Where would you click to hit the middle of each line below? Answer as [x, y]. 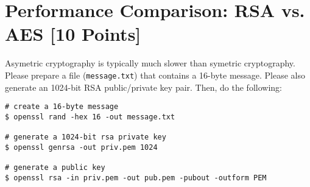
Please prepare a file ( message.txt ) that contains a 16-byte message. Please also [155, 75]
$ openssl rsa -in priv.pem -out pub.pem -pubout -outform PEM [136, 178]
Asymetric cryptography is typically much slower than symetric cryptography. [150, 63]
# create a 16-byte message [62, 107]
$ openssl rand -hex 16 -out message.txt [90, 117]
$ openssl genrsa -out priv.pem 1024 [81, 147]
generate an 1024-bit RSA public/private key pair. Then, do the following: [143, 87]
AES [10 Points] [73, 34]
